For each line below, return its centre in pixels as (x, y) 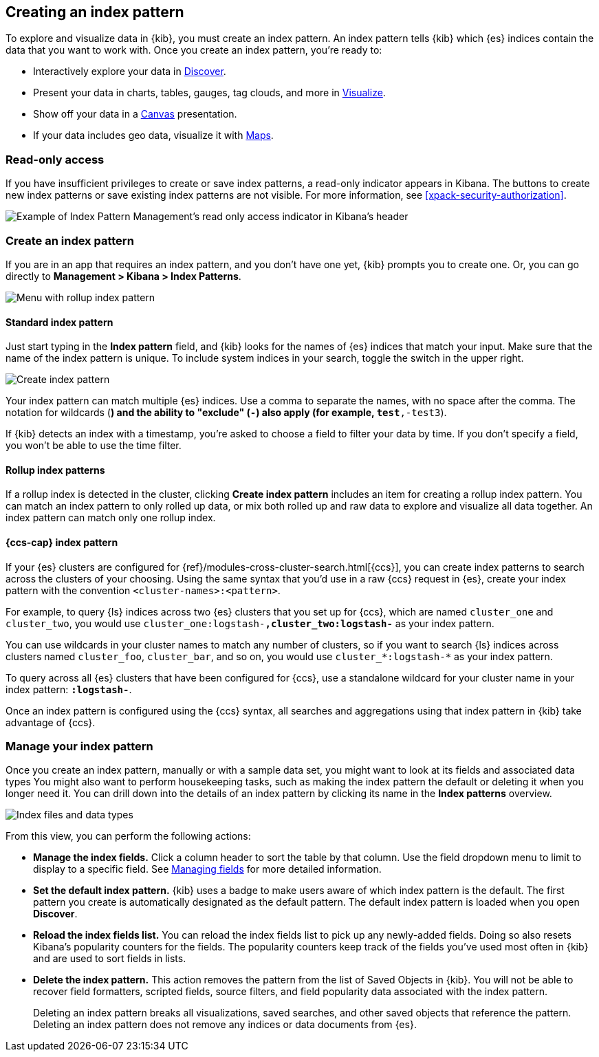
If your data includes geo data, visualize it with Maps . (153, 135)
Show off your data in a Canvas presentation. (135, 114)
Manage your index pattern (79, 746)
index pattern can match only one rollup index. (111, 518)
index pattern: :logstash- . (69, 689)
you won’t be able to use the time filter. (94, 446)
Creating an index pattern (95, 12)
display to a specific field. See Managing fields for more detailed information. (207, 869)
